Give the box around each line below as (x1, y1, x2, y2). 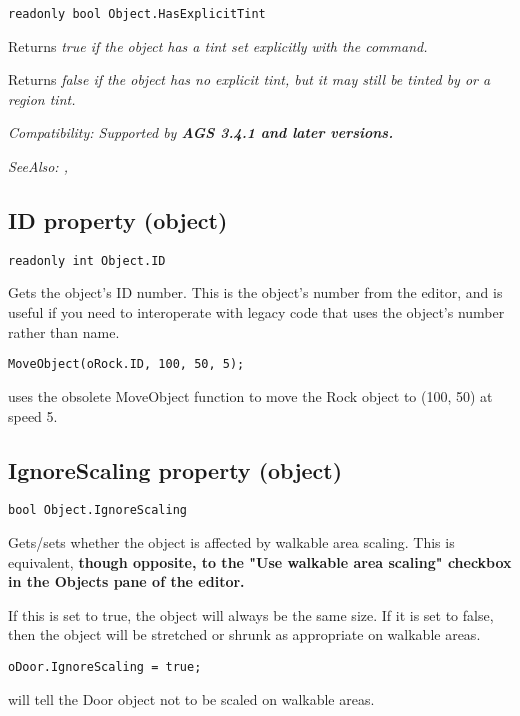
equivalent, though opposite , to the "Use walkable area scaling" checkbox (8, 551, 512, 572)
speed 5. (8, 405, 58, 426)
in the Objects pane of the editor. (8, 571, 245, 592)
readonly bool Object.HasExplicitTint (8, 7, 266, 21)
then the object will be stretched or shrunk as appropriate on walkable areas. (8, 624, 481, 645)
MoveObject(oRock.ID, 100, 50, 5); (8, 357, 245, 372)
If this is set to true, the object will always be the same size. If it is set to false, (8, 604, 494, 625)
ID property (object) (8, 205, 228, 236)
